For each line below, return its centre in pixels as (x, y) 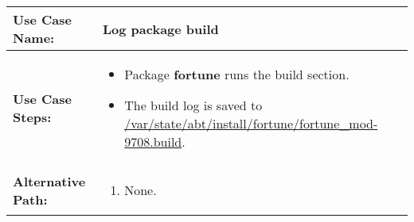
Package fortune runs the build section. (237, 74)
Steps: (32, 117)
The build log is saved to (193, 105)
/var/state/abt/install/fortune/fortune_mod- (251, 123)
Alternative (49, 181)
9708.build (153, 142)
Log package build (161, 29)
